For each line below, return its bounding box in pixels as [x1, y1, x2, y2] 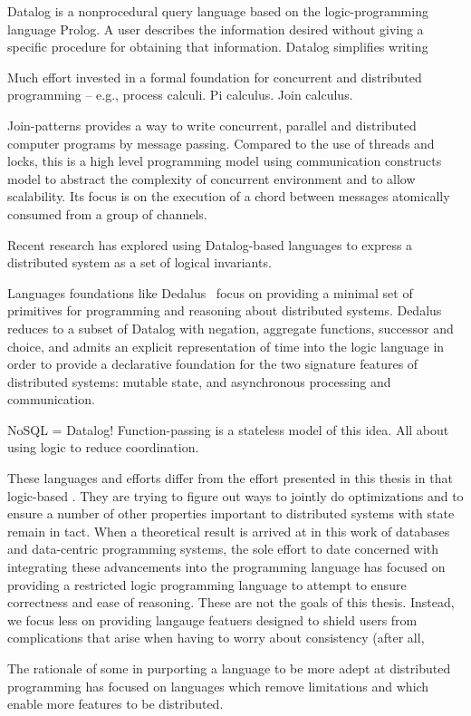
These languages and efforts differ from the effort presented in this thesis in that [7, 469, 453, 488]
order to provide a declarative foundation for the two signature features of [7, 354, 418, 373]
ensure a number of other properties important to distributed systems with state [7, 504, 455, 523]
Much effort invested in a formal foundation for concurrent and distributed [7, 67, 422, 86]
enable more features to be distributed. [7, 694, 224, 713]
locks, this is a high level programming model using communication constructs [7, 151, 442, 170]
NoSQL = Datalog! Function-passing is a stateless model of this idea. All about [7, 420, 449, 439]
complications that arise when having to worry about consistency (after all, [7, 628, 425, 647]
